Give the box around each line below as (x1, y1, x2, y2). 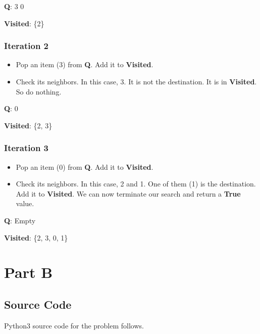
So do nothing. (16, 86, 62, 97)
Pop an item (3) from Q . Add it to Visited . (16, 59, 153, 70)
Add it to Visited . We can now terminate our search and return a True (16, 188, 241, 199)
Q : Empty (4, 215, 36, 225)
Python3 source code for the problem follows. (4, 320, 144, 330)
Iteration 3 (4, 141, 49, 154)
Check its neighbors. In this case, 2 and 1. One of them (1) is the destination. (16, 178, 256, 189)
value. (16, 198, 34, 209)
